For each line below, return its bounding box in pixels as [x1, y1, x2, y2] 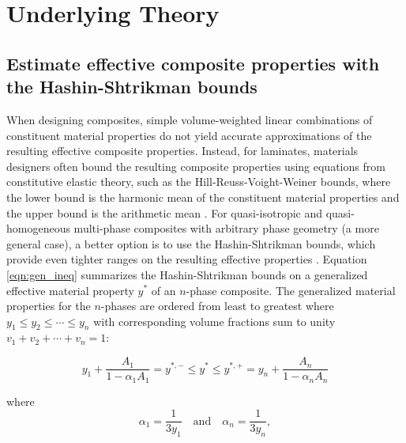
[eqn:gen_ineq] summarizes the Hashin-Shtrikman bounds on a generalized [6, 266, 368, 282]
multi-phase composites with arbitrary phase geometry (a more [73, 220, 379, 237]
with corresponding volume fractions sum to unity [93, 312, 336, 329]
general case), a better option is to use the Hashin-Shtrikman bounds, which [6, 235, 376, 252]
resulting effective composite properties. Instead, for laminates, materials [6, 142, 359, 159]
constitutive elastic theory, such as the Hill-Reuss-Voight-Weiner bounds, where [6, 173, 391, 190]
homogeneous [6, 220, 70, 237]
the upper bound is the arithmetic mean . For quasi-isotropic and [6, 204, 323, 221]
